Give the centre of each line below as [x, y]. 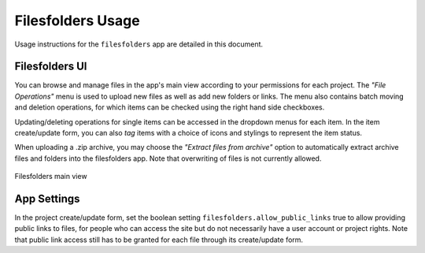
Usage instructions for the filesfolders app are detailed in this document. [139, 44]
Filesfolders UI [51, 67]
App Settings [47, 199]
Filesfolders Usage [78, 20]
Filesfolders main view [51, 177]
